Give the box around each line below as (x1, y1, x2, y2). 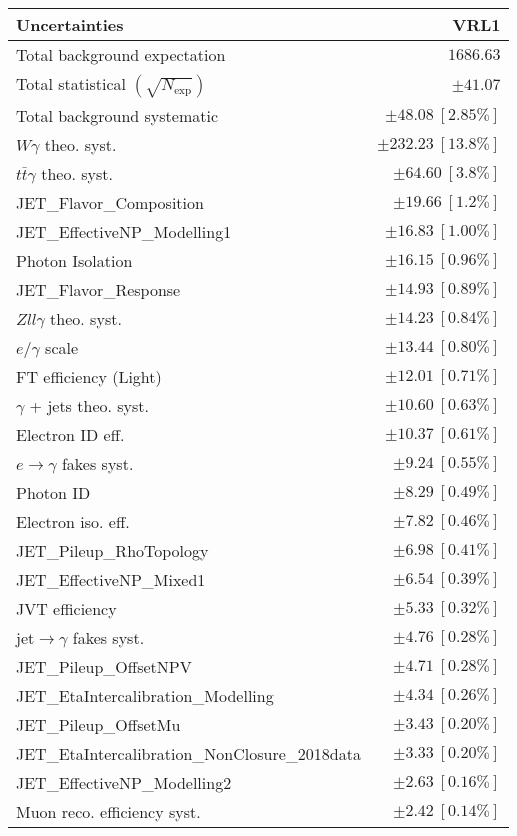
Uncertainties (16, 13, 124, 36)
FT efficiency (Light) (16, 365, 162, 388)
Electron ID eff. (16, 423, 125, 446)
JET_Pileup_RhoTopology (16, 539, 209, 562)
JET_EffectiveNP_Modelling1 (16, 220, 232, 243)
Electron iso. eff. (16, 510, 130, 533)
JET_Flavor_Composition (16, 191, 204, 214)
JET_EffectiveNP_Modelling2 (16, 771, 232, 794)
